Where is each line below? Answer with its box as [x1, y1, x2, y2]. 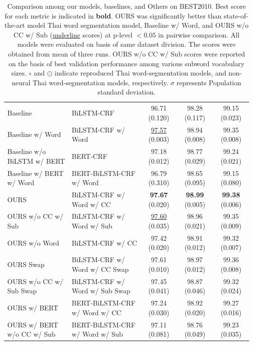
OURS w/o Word [7, 237, 59, 248]
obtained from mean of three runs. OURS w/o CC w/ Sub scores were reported [8, 48, 245, 58]
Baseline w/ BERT [7, 168, 64, 178]
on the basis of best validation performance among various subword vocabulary [8, 58, 245, 68]
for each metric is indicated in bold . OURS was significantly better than [4, 10, 222, 20]
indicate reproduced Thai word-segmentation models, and [54, 68, 226, 78]
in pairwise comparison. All [158, 29, 240, 39]
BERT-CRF [72, 151, 108, 161]
